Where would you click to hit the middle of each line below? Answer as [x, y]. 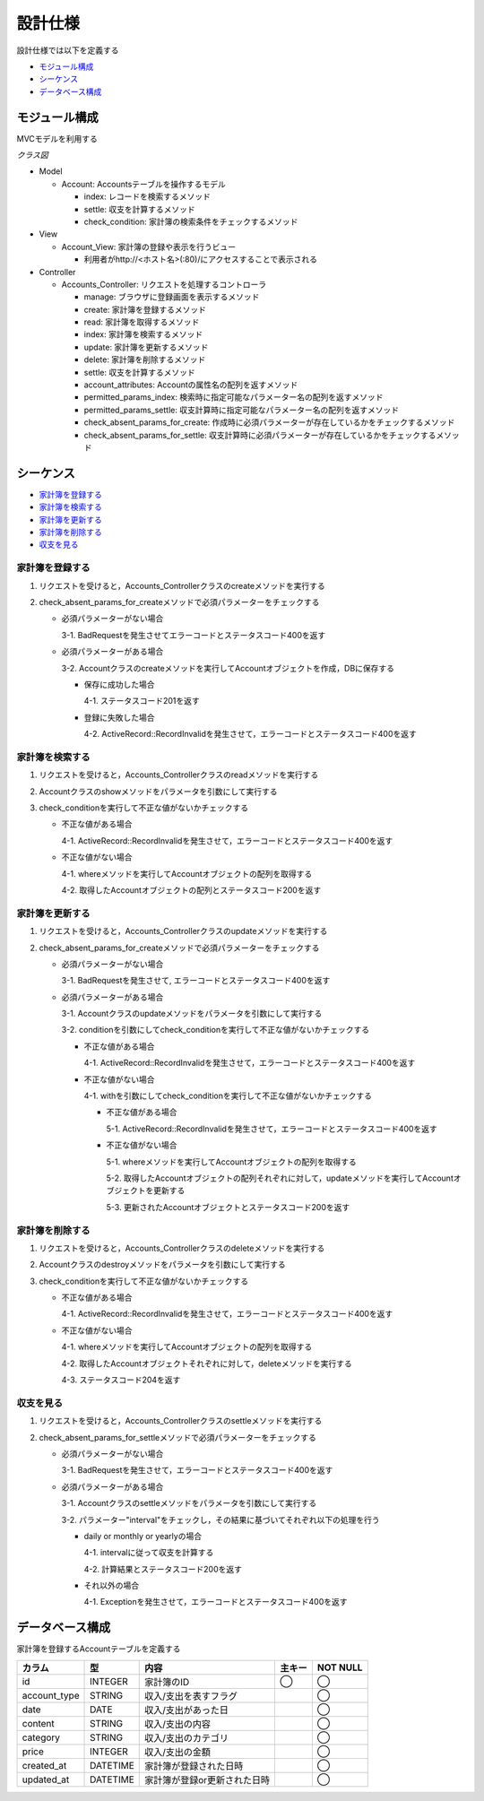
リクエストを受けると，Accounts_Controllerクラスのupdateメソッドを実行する [183, 931]
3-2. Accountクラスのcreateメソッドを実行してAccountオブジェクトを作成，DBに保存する [228, 668]
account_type [51, 1695]
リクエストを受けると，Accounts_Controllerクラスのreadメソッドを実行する [179, 775]
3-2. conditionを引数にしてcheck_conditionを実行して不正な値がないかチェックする [216, 1030]
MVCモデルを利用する [57, 138]
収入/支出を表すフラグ [190, 1696]
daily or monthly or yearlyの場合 [143, 1536]
